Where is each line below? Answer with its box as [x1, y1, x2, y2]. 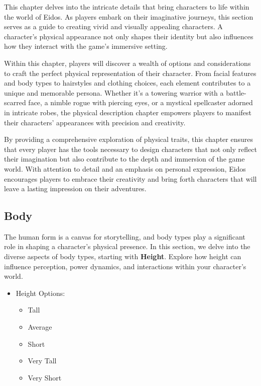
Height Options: [16, 287, 65, 298]
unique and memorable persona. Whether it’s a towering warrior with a [4, 87, 224, 98]
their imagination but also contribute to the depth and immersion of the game [4, 153, 245, 164]
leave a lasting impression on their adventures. [4, 183, 147, 194]
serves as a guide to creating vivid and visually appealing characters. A [4, 21, 223, 32]
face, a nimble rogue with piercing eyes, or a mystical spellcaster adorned [28, 97, 253, 108]
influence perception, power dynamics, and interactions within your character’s [4, 261, 246, 271]
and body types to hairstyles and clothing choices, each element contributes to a [4, 78, 251, 88]
